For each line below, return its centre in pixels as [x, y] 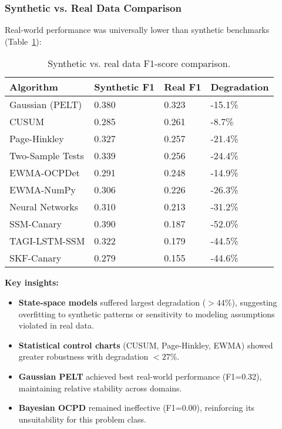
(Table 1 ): [23, 41]
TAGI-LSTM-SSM [47, 241]
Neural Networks [44, 207]
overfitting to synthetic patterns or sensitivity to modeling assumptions [147, 314]
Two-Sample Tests [47, 156]
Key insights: [32, 282]
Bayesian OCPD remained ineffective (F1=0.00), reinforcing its [137, 408]
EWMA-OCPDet [45, 173]
